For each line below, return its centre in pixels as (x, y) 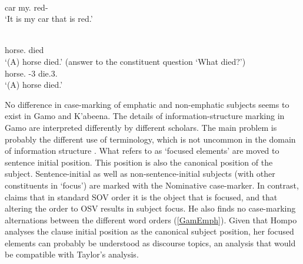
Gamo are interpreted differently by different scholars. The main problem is (141, 127)
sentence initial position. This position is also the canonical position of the (139, 162)
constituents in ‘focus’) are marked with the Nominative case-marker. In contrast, (152, 185)
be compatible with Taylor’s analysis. (72, 254)
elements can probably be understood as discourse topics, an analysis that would (150, 242)
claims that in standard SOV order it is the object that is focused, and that (141, 197)
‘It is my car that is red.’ (49, 19)
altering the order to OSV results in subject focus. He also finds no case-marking (150, 208)
